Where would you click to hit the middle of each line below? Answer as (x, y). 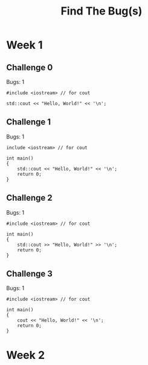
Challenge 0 (30, 67)
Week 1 (24, 45)
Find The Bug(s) (101, 11)
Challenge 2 (29, 198)
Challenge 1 (29, 122)
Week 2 (26, 355)
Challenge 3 (30, 274)
